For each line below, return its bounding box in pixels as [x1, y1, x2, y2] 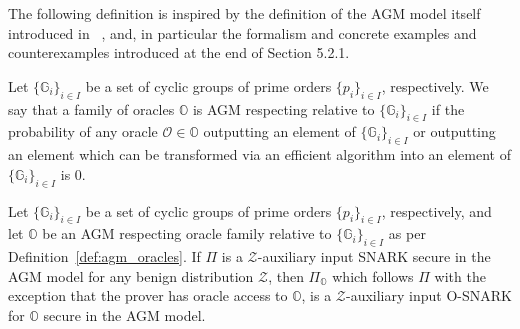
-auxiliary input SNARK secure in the [257, 246, 491, 267]
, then [268, 265, 304, 286]
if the [431, 98, 465, 119]
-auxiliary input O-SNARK [346, 285, 512, 306]
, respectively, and [381, 200, 492, 221]
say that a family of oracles [8, 98, 175, 119]
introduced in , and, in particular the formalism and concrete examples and [8, 22, 477, 43]
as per [388, 223, 426, 244]
